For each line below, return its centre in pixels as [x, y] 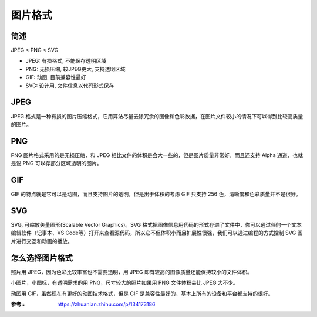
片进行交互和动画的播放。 [42, 241]
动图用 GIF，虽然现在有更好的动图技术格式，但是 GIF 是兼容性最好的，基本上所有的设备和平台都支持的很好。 [142, 294]
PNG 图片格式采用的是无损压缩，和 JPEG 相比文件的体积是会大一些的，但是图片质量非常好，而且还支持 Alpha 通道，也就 [157, 155]
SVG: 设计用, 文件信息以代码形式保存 [70, 86]
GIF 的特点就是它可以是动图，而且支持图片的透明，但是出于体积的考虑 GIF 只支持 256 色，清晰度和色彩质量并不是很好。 [156, 194]
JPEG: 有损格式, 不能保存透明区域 [66, 61]
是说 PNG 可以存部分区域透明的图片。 [56, 163]
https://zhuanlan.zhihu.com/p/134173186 [106, 304]
